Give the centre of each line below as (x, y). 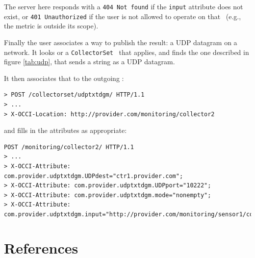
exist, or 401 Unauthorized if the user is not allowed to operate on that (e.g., (123, 16)
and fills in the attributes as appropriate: (65, 130)
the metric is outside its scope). (51, 26)
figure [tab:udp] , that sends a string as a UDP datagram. (89, 62)
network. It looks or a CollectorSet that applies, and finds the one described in (127, 52)
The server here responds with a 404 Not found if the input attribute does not (124, 6)
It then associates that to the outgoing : (64, 78)
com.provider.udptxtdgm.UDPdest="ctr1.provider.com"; (94, 176)
